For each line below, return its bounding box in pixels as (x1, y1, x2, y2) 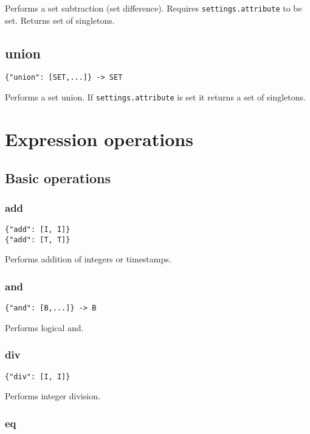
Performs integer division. (5, 390, 100, 402)
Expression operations (5, 126, 193, 151)
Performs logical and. (5, 321, 84, 334)
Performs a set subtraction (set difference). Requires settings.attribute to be (5, 2, 302, 14)
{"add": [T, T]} (5, 235, 71, 244)
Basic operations (5, 168, 111, 187)
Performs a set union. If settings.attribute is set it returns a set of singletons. (5, 91, 306, 103)
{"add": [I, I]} (5, 225, 71, 234)
